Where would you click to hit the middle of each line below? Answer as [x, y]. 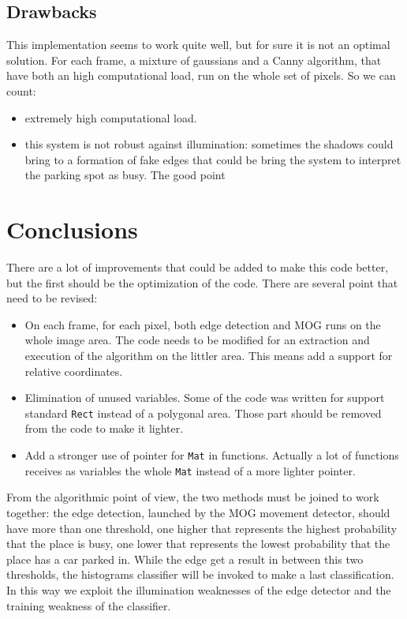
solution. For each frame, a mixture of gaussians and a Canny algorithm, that [194, 60]
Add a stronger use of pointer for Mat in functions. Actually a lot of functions [212, 455]
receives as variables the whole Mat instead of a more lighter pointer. [190, 470]
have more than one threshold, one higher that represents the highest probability [202, 528]
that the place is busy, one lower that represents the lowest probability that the [198, 544]
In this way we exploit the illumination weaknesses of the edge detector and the [199, 589]
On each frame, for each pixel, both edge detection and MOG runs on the [203, 324]
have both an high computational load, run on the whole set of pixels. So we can [201, 75]
